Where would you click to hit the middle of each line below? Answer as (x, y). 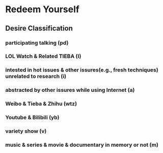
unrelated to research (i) (36, 76)
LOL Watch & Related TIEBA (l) (43, 56)
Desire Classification (39, 28)
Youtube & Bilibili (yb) (32, 117)
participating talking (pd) (37, 43)
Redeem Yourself (43, 9)
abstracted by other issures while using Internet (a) (70, 90)
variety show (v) (26, 131)
